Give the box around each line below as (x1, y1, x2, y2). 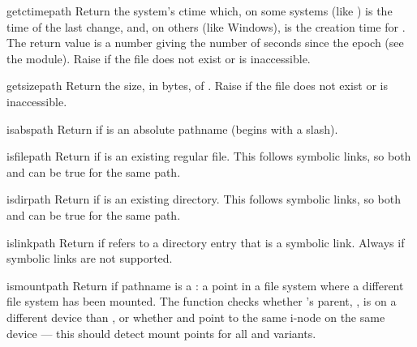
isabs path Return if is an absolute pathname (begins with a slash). (6, 120, 338, 137)
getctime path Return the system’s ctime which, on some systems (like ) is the (6, 2, 393, 19)
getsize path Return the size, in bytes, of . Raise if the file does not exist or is (6, 77, 388, 94)
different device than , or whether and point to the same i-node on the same (6, 308, 385, 325)
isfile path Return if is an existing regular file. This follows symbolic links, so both (6, 148, 411, 165)
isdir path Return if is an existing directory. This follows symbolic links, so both (6, 191, 401, 208)
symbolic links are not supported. (6, 250, 173, 267)
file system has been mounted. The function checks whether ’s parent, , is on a (6, 293, 397, 310)
